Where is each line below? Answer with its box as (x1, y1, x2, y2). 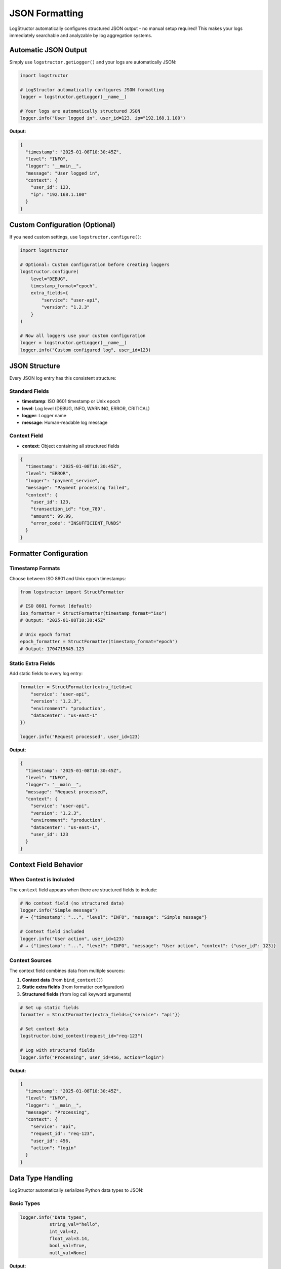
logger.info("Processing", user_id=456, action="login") (20, 1054, 165, 1060)
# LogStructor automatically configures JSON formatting (20, 87, 165, 92)
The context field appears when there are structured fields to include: (9, 886, 158, 893)
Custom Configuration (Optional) (9, 221, 116, 229)
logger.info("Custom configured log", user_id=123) (20, 347, 151, 353)
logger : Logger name (22, 413, 67, 419)
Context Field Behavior (9, 860, 83, 869)
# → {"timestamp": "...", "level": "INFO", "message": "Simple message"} (20, 914, 207, 920)
